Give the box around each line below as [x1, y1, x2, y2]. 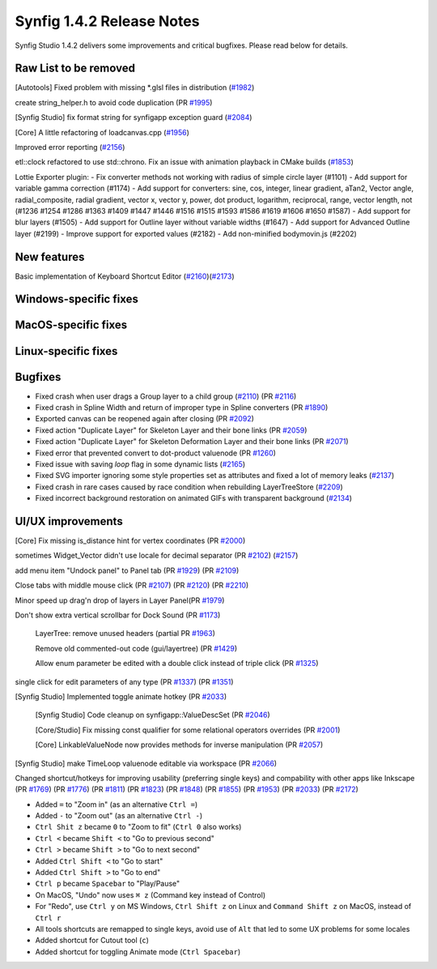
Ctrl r [35, 913, 62, 923]
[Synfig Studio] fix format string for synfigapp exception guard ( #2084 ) [15, 113, 252, 122]
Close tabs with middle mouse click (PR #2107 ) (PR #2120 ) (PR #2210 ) [15, 580, 249, 591]
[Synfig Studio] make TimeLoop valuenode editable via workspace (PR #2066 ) [15, 758, 278, 768]
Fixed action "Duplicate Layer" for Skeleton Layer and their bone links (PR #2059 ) [35, 425, 308, 435]
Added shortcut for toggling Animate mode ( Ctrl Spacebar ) [35, 946, 241, 956]
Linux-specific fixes [15, 344, 118, 358]
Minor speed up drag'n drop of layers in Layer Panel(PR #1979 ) [15, 595, 225, 605]
